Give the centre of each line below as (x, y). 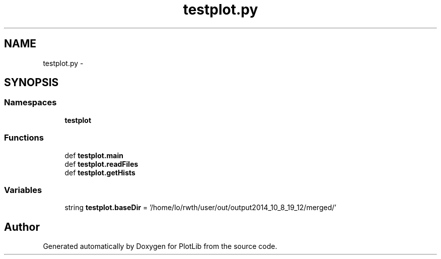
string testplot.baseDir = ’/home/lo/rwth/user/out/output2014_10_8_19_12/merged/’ (200, 208)
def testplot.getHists (100, 172)
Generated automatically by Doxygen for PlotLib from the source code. (160, 246)
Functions (24, 138)
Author (22, 227)
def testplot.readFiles (101, 164)
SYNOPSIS (31, 83)
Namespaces (30, 103)
